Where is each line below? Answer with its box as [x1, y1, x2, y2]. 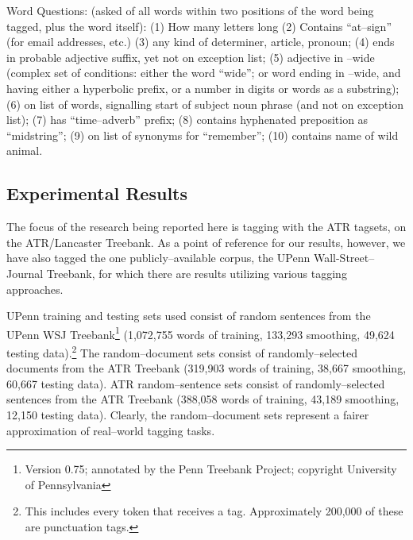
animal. [6, 142, 43, 159]
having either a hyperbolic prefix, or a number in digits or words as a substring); [6, 79, 399, 96]
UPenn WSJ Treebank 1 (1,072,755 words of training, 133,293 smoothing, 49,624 [6, 323, 395, 342]
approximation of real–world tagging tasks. [6, 422, 215, 438]
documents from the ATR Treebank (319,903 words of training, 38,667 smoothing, [6, 360, 407, 376]
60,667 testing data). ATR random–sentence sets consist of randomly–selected [6, 375, 385, 391]
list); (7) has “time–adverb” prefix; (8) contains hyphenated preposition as [6, 111, 369, 128]
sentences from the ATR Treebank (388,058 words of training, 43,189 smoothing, [6, 391, 399, 407]
